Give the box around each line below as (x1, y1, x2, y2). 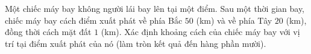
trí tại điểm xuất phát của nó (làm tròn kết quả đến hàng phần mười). (5, 37, 266, 49)
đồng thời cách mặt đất (5, 26, 92, 38)
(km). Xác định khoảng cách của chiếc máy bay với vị (101, 26, 300, 38)
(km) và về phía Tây (196, 14, 272, 26)
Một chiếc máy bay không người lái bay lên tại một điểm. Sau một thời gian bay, (5, 2, 305, 14)
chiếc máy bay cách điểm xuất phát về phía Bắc (5, 14, 183, 26)
